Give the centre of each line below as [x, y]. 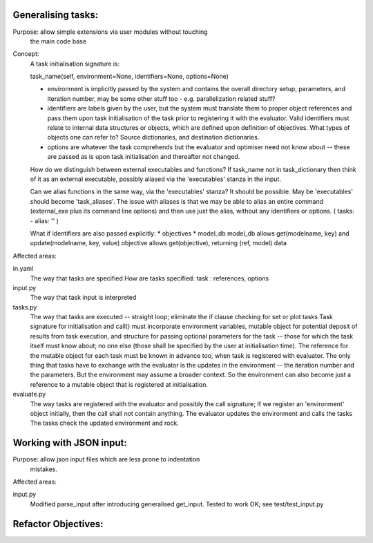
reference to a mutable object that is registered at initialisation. [119, 384]
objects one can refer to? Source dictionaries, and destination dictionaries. [153, 137]
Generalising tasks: [56, 15]
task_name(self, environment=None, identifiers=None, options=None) [130, 77]
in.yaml [23, 269]
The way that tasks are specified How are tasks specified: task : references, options [150, 278]
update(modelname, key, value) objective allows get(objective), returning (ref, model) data [158, 243]
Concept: [26, 54]
